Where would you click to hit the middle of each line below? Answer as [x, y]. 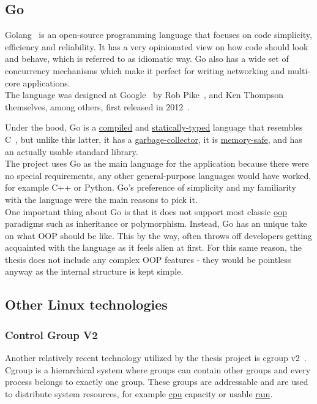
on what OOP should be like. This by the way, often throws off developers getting [158, 235]
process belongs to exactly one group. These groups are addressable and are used [157, 382]
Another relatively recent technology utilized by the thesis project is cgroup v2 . [156, 358]
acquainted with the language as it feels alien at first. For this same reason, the [153, 247]
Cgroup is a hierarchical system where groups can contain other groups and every [158, 369]
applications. [47, 82]
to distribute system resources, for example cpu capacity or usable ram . [139, 393]
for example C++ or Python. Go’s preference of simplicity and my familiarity [151, 187]
